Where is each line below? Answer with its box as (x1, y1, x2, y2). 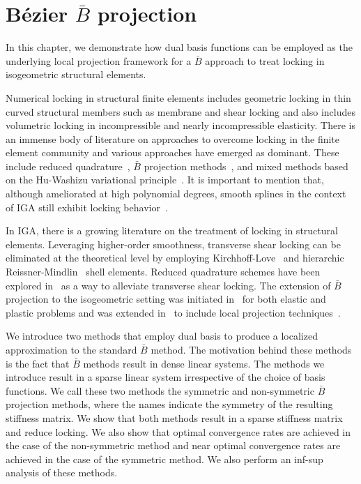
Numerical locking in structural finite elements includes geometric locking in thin (6, 90, 351, 105)
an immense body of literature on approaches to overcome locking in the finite (6, 131, 340, 146)
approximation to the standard (6, 342, 137, 356)
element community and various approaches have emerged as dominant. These (6, 145, 339, 160)
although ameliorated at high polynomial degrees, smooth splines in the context (6, 186, 346, 201)
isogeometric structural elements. (6, 67, 146, 82)
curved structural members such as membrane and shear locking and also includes (6, 104, 356, 119)
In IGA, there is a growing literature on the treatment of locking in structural (6, 223, 338, 238)
